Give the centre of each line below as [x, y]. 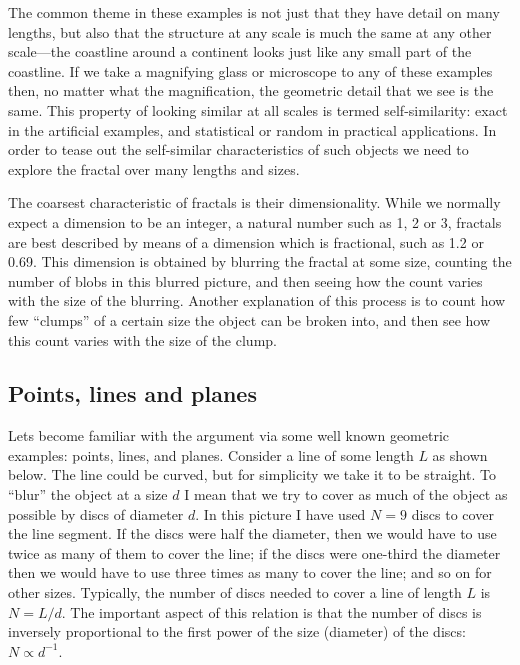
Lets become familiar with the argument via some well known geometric [229, 435]
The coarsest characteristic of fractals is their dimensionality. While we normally [254, 202]
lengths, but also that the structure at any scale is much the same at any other [250, 31]
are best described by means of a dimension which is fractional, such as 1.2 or [246, 241]
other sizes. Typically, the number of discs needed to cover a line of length [235, 592]
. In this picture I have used [280, 513]
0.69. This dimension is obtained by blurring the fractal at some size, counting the [260, 261]
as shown [460, 454]
